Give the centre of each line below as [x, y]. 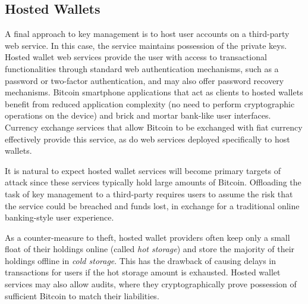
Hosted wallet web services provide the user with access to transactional [136, 57]
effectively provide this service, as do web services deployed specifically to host [147, 139]
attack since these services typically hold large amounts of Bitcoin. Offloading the [153, 182]
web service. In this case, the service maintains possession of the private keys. [146, 45]
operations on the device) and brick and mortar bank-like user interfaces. [138, 115]
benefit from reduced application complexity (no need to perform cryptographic [150, 103]
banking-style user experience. [59, 217]
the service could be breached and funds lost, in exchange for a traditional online [152, 205]
